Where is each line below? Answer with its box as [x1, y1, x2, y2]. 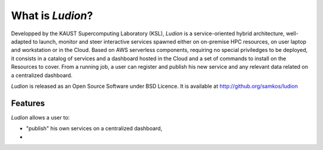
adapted [11, 38, 32, 45]
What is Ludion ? [11, 9, 93, 22]
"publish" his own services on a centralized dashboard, [26, 125, 163, 132]
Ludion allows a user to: [11, 114, 70, 121]
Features [11, 98, 45, 108]
